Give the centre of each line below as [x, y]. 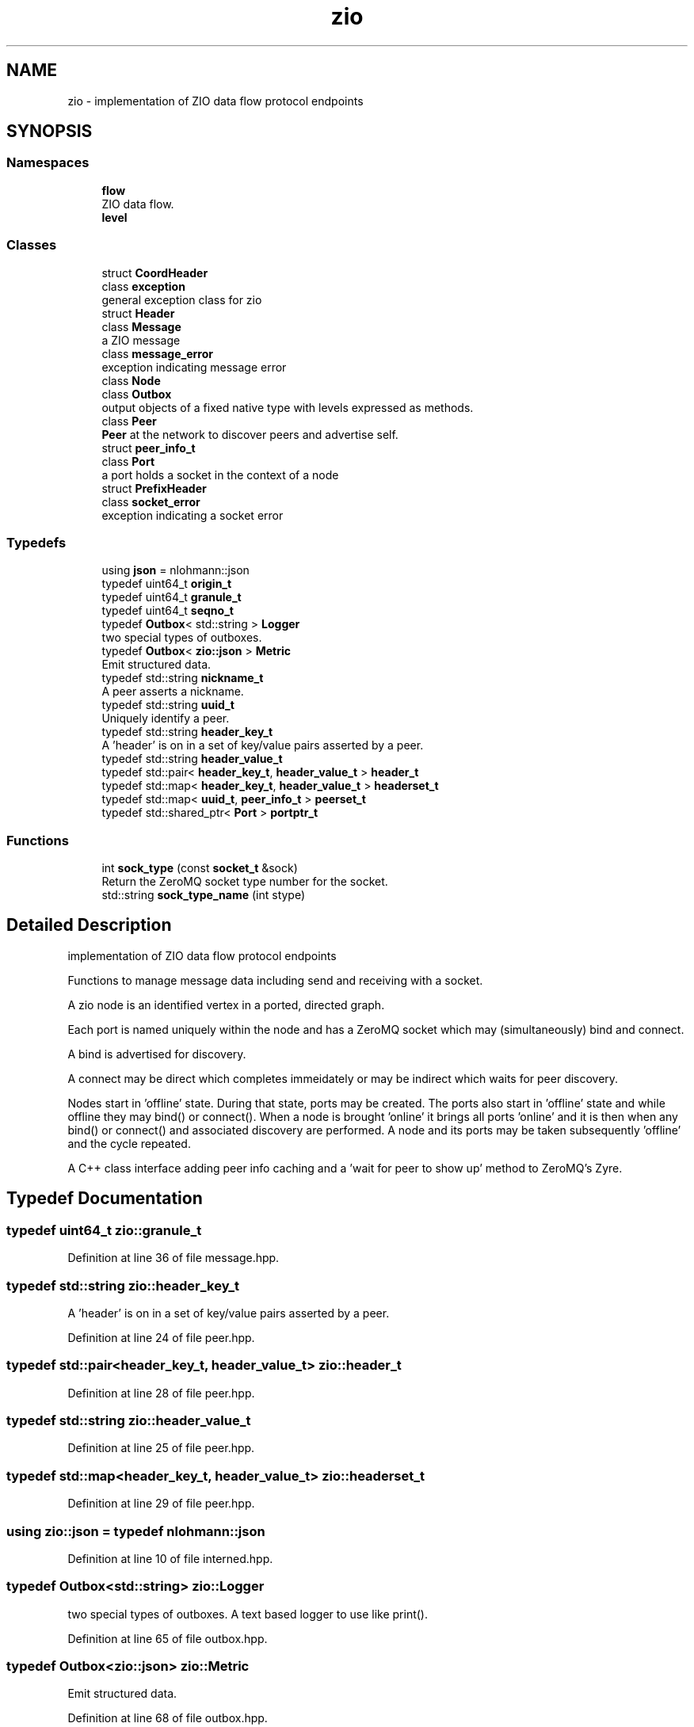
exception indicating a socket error [193, 515]
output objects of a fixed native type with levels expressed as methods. [288, 407]
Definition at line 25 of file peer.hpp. [161, 1448]
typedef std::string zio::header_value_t [129, 1420]
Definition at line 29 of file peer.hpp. [161, 1504]
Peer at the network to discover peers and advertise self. [250, 434]
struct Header [138, 313]
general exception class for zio [182, 299]
